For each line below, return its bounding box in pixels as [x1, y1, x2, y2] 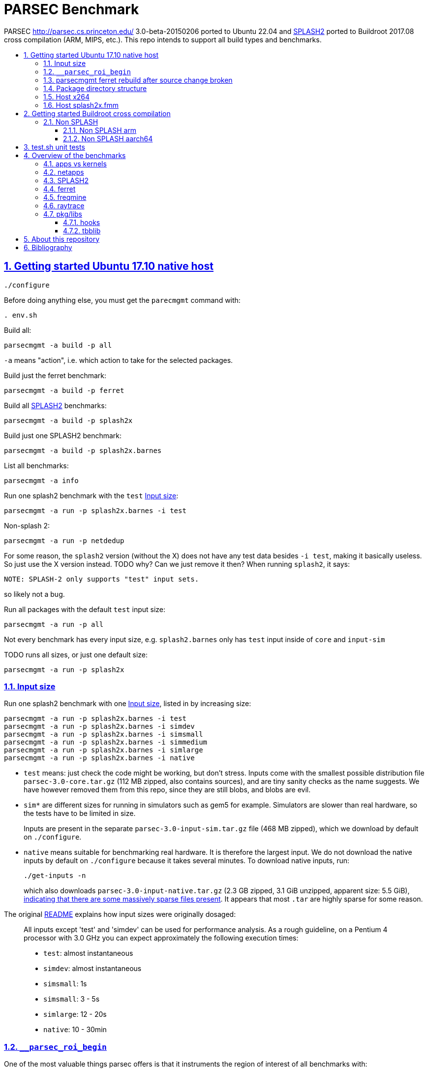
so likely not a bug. [4, 589, 65, 598]
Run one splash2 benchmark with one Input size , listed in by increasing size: [4, 699, 251, 708]
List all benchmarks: [4, 461, 69, 470]
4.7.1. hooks [63, 218, 100, 227]
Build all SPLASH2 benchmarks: [4, 401, 107, 410]
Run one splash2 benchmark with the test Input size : [4, 491, 179, 500]
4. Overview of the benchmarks [24, 151, 126, 160]
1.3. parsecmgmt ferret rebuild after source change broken [43, 75, 233, 84]
